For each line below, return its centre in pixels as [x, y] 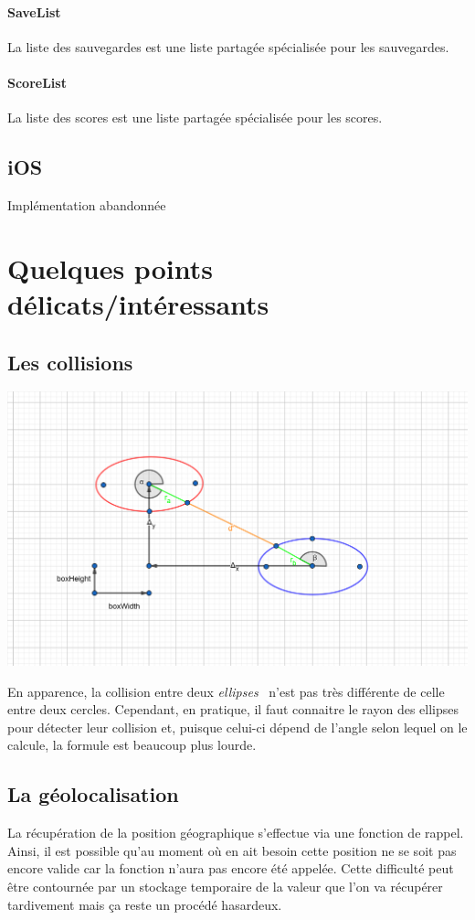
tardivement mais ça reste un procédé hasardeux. [145, 904]
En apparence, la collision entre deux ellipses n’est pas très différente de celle [226, 691]
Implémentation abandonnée [87, 204]
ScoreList [37, 82]
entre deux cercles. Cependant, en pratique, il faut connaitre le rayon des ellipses [233, 709]
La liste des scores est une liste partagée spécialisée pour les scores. [195, 118]
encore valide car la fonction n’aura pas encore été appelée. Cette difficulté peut [231, 868]
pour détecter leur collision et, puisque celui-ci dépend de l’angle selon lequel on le [237, 727]
